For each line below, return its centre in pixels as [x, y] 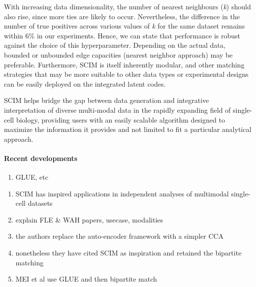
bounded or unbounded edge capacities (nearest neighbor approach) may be [118, 54]
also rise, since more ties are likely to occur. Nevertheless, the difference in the [122, 16]
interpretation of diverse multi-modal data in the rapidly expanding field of [117, 110]
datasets [40, 203]
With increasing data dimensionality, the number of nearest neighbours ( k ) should [128, 6]
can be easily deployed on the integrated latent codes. [85, 83]
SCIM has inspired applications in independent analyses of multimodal [122, 193]
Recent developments [41, 158]
